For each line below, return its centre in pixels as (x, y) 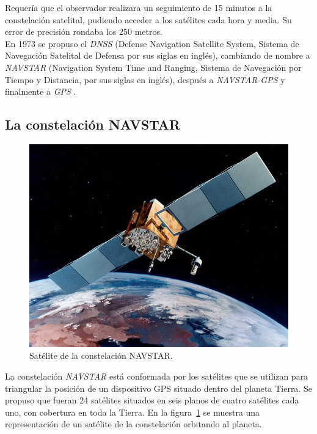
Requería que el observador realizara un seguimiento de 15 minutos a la (139, 7)
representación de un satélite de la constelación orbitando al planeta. (133, 424)
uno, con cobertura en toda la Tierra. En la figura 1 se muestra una (133, 412)
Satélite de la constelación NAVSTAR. (101, 355)
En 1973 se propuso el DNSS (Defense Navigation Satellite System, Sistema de (152, 43)
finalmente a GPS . (41, 91)
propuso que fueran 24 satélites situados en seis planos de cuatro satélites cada (152, 400)
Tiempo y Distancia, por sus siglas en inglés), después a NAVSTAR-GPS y (145, 79)
